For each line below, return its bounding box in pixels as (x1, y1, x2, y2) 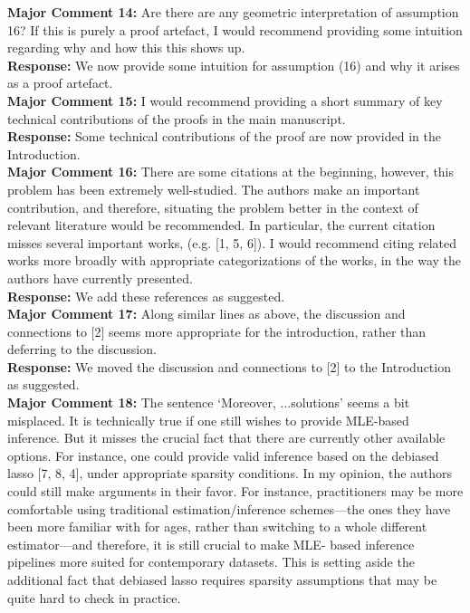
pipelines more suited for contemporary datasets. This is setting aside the (7, 552, 415, 571)
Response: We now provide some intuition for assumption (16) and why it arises (7, 55, 460, 74)
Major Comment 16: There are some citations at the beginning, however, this (7, 162, 455, 181)
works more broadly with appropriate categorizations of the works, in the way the (7, 251, 462, 270)
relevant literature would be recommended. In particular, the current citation (7, 216, 436, 235)
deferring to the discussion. (7, 340, 157, 359)
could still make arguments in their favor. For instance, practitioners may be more (7, 482, 464, 501)
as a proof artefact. (7, 73, 113, 92)
